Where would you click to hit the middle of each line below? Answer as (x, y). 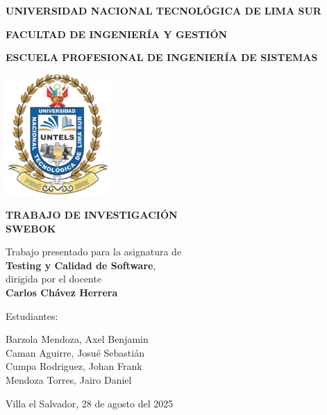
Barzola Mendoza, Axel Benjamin (77, 339)
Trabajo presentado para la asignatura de (94, 252)
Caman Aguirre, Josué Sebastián (75, 352)
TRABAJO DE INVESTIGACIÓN (92, 214)
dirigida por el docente (54, 279)
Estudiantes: (32, 315)
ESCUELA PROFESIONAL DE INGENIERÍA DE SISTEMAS (162, 57)
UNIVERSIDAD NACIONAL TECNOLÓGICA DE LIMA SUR (163, 10)
